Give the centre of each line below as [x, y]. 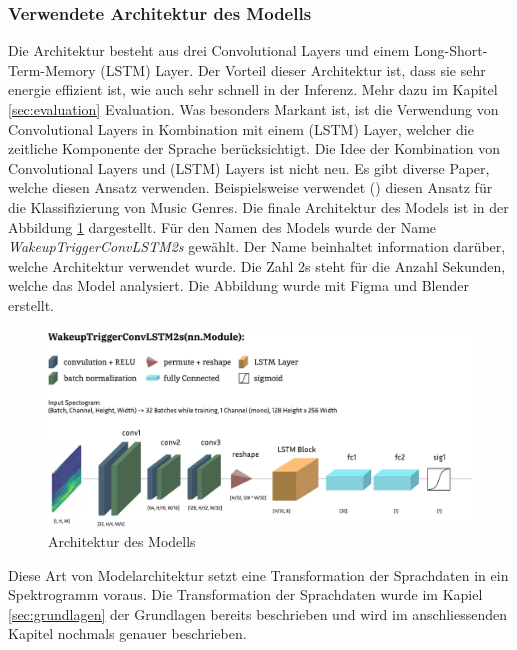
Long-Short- [450, 50]
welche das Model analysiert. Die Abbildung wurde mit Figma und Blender [238, 285]
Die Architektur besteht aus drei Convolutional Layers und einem [209, 50]
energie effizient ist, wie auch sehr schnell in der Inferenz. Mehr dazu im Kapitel [253, 89]
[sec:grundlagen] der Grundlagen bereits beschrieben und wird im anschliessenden [258, 613]
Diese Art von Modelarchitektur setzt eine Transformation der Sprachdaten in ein [258, 574]
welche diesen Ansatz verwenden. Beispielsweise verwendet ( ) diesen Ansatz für [250, 187]
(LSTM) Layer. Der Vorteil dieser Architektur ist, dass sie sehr [293, 69]
